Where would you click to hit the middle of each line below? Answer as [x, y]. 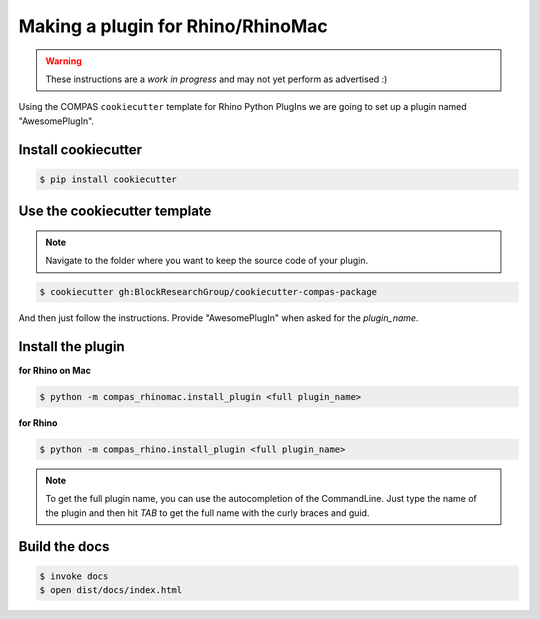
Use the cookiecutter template [115, 211]
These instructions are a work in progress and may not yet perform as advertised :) [216, 79]
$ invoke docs [74, 576]
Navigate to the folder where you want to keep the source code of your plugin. [207, 261]
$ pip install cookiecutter [108, 179]
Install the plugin [71, 346]
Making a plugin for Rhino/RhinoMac [173, 26]
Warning [63, 61]
